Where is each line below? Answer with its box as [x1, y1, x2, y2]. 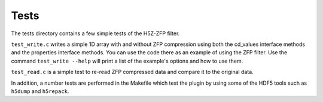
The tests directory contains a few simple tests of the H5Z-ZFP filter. [11, 30, 180, 37]
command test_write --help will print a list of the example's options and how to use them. [11, 57, 243, 64]
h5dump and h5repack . [11, 87, 69, 95]
